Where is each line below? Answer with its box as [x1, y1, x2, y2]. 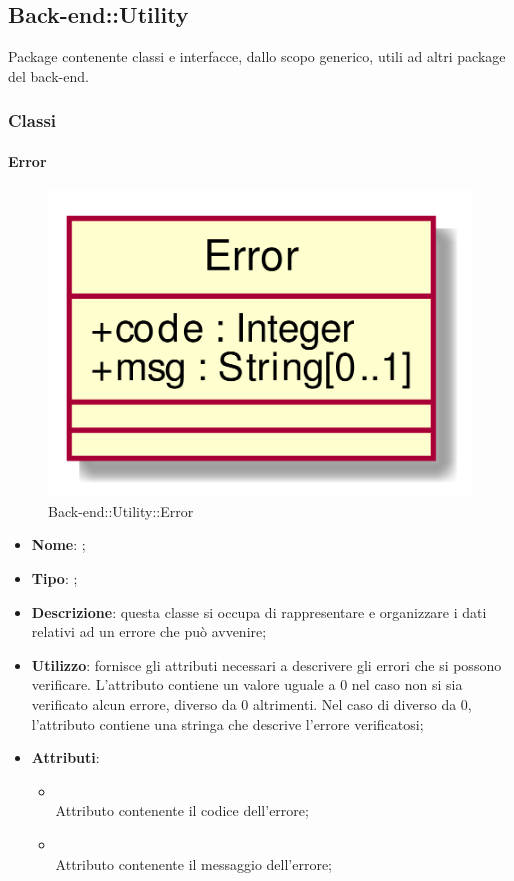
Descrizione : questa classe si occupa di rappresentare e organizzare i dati [31, 601, 487, 622]
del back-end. [8, 65, 89, 86]
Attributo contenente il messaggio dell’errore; [55, 853, 333, 874]
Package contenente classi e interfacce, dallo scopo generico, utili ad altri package [8, 46, 506, 67]
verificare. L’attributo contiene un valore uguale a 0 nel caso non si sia [31, 674, 463, 695]
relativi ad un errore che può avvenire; [31, 621, 267, 642]
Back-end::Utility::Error [48, 500, 194, 521]
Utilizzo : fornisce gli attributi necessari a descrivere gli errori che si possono [31, 654, 502, 675]
